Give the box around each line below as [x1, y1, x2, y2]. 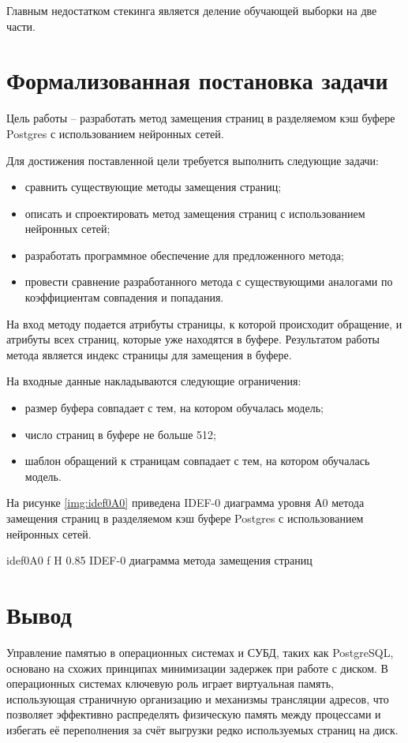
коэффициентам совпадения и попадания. [24, 289, 224, 306]
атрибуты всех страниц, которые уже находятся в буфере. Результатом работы [6, 331, 380, 347]
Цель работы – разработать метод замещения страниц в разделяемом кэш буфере [6, 110, 395, 126]
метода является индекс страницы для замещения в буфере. [6, 346, 292, 362]
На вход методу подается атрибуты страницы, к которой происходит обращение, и [6, 315, 402, 332]
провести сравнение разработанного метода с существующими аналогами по [24, 273, 393, 290]
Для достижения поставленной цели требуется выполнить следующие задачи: [6, 152, 379, 168]
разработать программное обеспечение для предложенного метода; [24, 246, 344, 263]
